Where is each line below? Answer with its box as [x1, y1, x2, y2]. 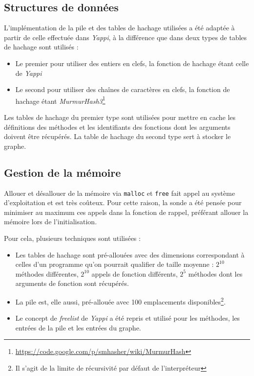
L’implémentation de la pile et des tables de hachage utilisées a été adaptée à [4, 23, 235, 33]
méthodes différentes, [15, 268, 79, 279]
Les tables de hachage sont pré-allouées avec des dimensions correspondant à [15, 249, 245, 259]
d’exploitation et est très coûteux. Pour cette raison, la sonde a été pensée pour [4, 197, 242, 208]
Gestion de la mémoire [4, 164, 121, 180]
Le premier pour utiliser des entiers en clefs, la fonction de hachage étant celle [15, 58, 249, 68]
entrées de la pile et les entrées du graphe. [15, 322, 141, 332]
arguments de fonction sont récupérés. [15, 278, 129, 288]
